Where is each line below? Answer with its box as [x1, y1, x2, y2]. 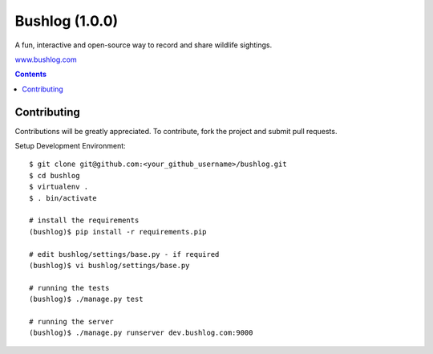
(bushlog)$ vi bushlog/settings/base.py [29, 261, 190, 270]
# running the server [29, 317, 114, 326]
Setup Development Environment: [14, 141, 126, 151]
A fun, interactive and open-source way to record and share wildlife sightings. [14, 40, 273, 50]
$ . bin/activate [29, 193, 97, 202]
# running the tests [29, 283, 110, 292]
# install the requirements [29, 216, 140, 225]
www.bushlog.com [14, 55, 77, 64]
